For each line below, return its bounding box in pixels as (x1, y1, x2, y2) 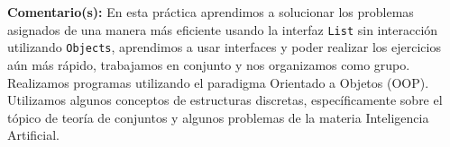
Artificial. (7, 125, 60, 144)
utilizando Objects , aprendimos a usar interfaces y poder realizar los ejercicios (7, 38, 441, 56)
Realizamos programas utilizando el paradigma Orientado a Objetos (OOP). (7, 73, 429, 91)
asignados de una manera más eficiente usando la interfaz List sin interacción (7, 20, 438, 39)
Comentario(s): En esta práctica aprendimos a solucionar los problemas (7, 3, 414, 21)
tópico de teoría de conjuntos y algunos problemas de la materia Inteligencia (7, 108, 429, 126)
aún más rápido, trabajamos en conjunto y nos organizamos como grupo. (7, 55, 410, 73)
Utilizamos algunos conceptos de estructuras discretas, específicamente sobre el (7, 91, 443, 109)
